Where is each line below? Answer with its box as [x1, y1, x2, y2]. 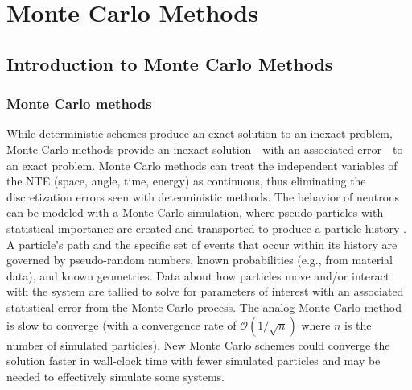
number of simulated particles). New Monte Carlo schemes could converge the [6, 336, 390, 353]
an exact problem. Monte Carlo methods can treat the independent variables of [6, 156, 398, 173]
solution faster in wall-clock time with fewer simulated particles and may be [6, 352, 381, 369]
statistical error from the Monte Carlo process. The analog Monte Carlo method [6, 298, 402, 315]
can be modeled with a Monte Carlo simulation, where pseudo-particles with [6, 204, 384, 221]
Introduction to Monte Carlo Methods [6, 51, 333, 76]
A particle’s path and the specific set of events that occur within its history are [6, 235, 398, 252]
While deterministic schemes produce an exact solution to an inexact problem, [6, 125, 393, 142]
